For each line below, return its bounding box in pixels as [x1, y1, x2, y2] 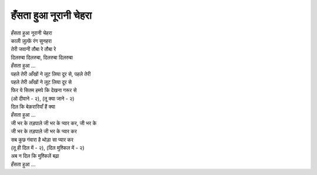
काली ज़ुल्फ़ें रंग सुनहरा [11, 37, 52, 44]
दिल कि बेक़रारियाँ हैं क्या [11, 103, 56, 110]
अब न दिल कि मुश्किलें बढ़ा [11, 153, 60, 160]
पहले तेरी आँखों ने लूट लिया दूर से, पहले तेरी [11, 70, 91, 78]
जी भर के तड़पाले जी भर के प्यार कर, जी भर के [11, 119, 97, 126]
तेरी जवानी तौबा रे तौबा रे [11, 46, 56, 53]
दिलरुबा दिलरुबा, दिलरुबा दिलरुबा [11, 53, 73, 61]
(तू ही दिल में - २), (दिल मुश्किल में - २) [11, 144, 85, 152]
